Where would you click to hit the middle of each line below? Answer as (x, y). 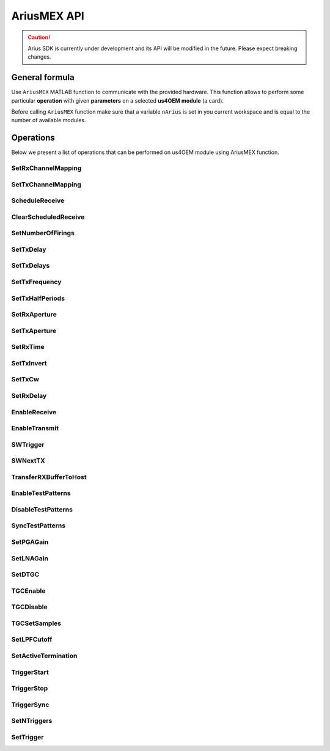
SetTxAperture (34, 331)
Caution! (39, 37)
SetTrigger (28, 737)
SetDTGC (25, 574)
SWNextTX (28, 461)
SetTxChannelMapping (46, 185)
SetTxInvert (29, 363)
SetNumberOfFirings (43, 233)
